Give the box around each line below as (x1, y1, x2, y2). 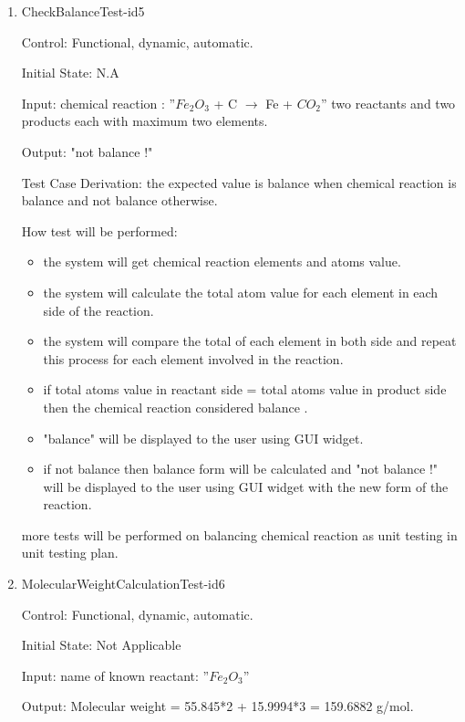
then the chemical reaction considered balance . (43, 397, 308, 416)
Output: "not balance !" (21, 141, 153, 161)
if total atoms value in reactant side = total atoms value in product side (43, 380, 447, 399)
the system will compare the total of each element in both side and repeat (43, 331, 457, 351)
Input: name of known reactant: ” (21, 665, 210, 685)
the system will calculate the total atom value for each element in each (43, 282, 439, 301)
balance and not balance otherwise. (21, 191, 218, 210)
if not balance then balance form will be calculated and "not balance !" (43, 459, 439, 478)
